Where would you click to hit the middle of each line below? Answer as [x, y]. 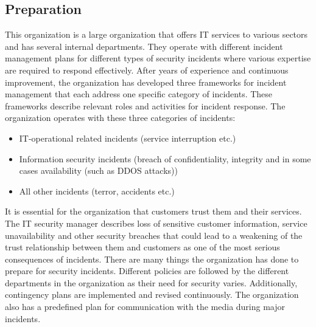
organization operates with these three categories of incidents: [120, 118]
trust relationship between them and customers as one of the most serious [142, 247]
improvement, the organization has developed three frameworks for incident [146, 82]
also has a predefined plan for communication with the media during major [145, 307]
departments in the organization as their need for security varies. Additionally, [151, 282]
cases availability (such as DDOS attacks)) [98, 170]
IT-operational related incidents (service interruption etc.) [128, 138]
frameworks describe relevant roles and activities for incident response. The [145, 105]
